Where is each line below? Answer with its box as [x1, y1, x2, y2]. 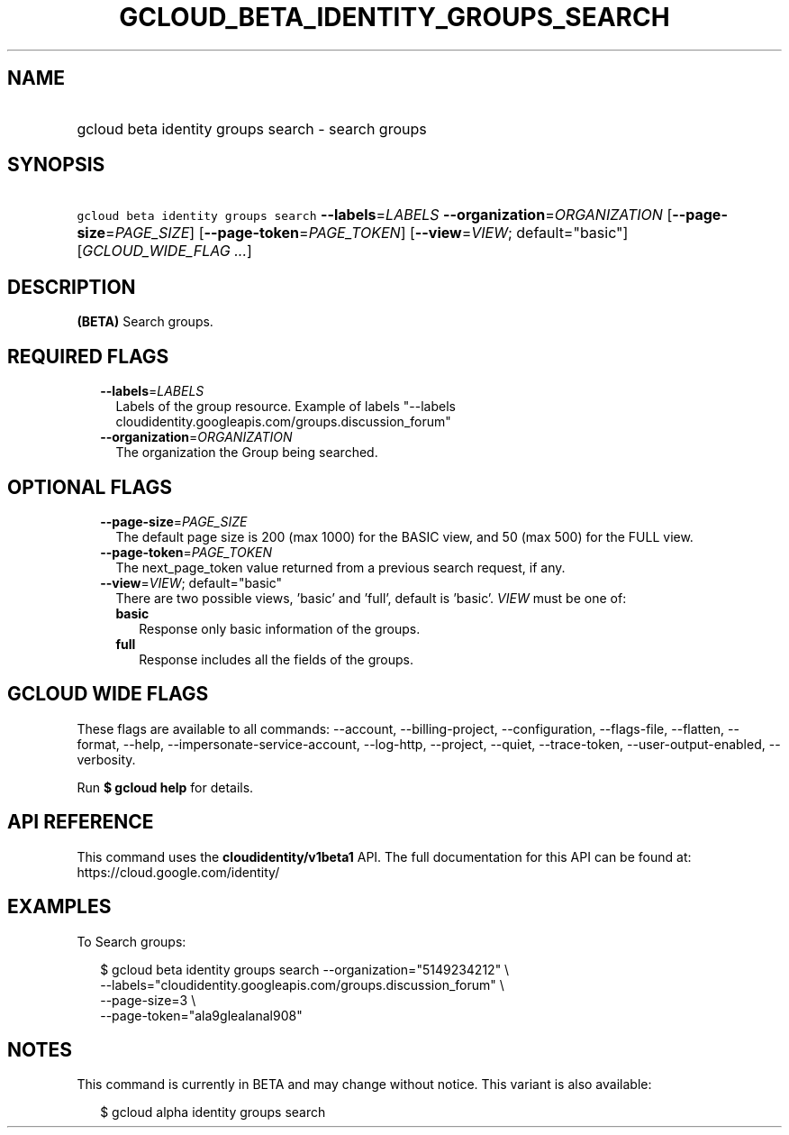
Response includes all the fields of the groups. [139, 651, 413, 667]
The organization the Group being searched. [115, 444, 378, 461]
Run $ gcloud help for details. [77, 779, 254, 795]
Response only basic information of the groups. [139, 620, 421, 636]
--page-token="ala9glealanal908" [100, 1007, 303, 1023]
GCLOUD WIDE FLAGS [7, 682, 209, 706]
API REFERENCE [7, 810, 154, 834]
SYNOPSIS [7, 153, 105, 177]
